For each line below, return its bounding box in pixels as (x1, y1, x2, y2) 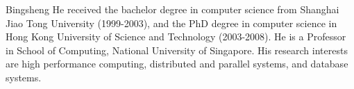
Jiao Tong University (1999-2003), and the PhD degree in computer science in (6, 15, 337, 30)
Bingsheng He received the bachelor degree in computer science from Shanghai (6, 2, 339, 16)
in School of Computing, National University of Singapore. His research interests (6, 42, 348, 57)
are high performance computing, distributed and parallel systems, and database (6, 56, 348, 71)
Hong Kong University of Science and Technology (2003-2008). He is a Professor (6, 29, 346, 44)
